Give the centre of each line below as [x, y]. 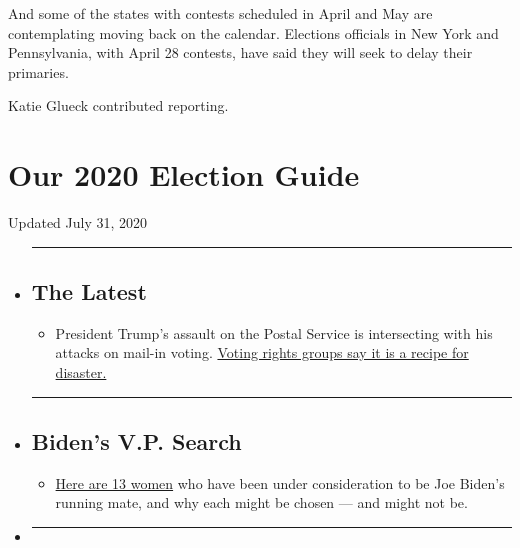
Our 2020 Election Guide [184, 174]
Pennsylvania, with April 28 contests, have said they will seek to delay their [240, 52]
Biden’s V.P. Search [136, 441]
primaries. [38, 71]
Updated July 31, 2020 [78, 222]
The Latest [89, 291]
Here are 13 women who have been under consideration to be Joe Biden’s [280, 482]
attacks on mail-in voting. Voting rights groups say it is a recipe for [262, 352]
